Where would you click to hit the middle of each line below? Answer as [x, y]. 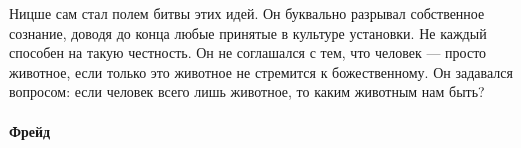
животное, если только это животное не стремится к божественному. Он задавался [261, 71]
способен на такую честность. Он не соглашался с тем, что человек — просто [248, 52]
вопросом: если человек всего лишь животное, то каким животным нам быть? [247, 91]
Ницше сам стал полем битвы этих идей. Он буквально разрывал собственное [247, 13]
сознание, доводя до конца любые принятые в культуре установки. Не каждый [248, 32]
